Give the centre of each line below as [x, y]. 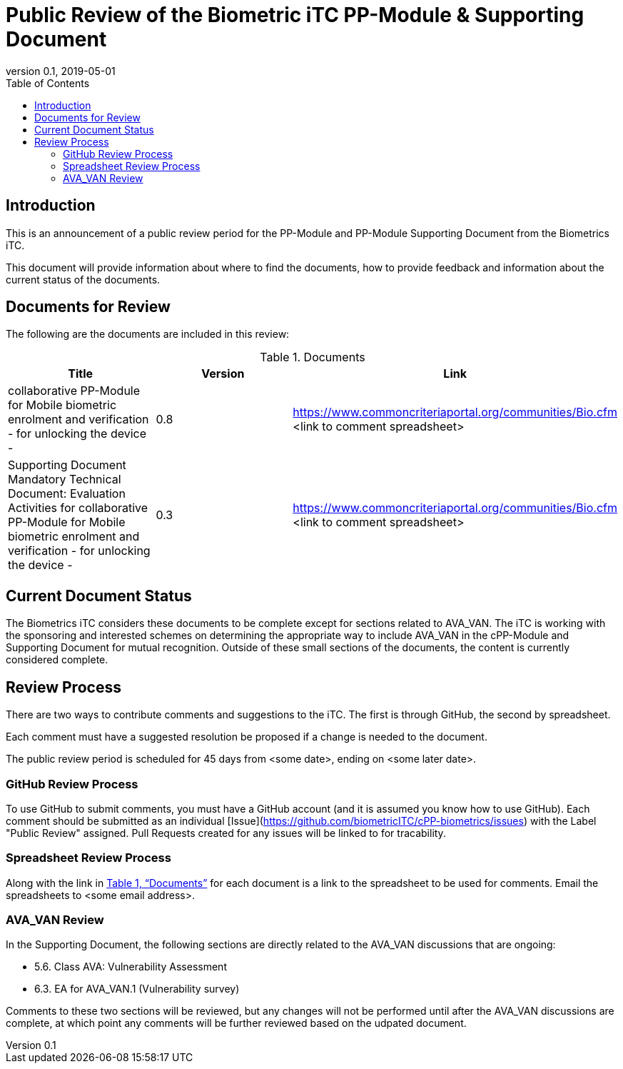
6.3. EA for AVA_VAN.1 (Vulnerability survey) [137, 989]
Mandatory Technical [65, 480]
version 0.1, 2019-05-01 [61, 71]
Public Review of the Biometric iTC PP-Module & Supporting [295, 15]
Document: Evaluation [67, 494]
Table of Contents [48, 83]
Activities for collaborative [78, 508]
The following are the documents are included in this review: [148, 334]
